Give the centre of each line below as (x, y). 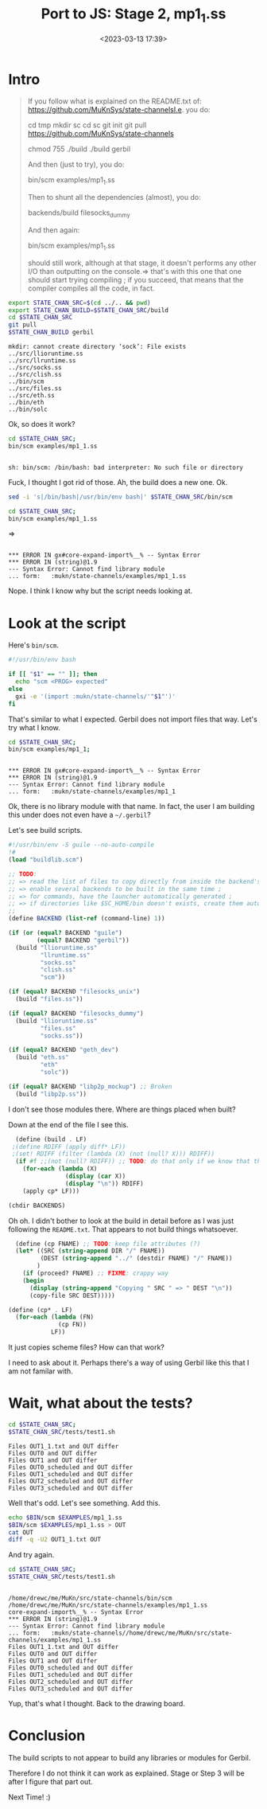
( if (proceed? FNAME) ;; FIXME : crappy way (96, 1274)
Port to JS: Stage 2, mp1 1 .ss (133, 15)
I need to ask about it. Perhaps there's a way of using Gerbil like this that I (129, 1363)
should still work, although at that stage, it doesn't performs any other (142, 263)
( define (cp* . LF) (41, 1310)
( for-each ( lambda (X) (60, 1169)
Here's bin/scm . (34, 645)
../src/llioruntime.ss (46, 354)
